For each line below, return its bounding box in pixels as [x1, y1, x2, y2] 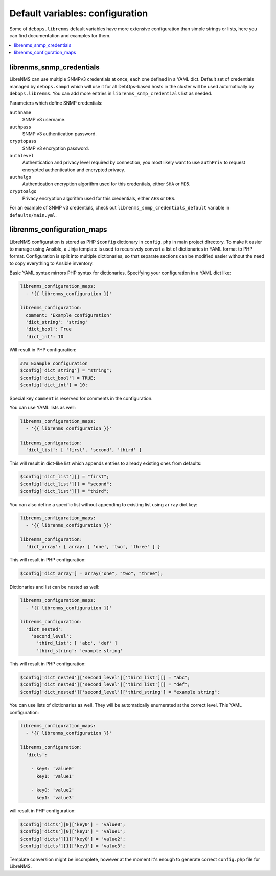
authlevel [9, 153, 34, 158]
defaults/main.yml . [9, 212, 57, 218]
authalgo [9, 174, 32, 180]
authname [9, 110, 32, 115]
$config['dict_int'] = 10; [20, 382, 88, 388]
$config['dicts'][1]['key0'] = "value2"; [20, 836, 126, 842]
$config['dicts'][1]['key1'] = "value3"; [20, 843, 126, 849]
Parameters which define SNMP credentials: [9, 100, 103, 106]
